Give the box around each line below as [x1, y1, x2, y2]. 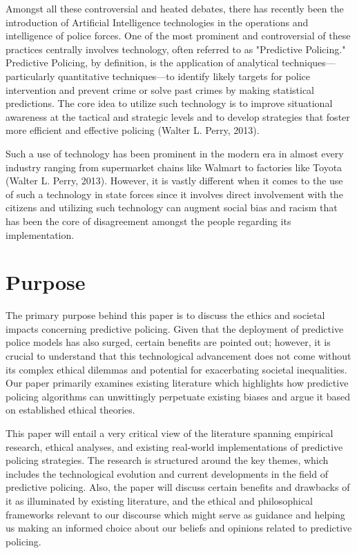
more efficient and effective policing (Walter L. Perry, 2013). [6, 123, 260, 137]
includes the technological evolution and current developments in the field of [6, 466, 328, 481]
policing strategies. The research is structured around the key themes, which [6, 453, 329, 467]
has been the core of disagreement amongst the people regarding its [6, 213, 291, 228]
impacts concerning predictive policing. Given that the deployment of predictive [6, 321, 344, 336]
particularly [6, 68, 55, 83]
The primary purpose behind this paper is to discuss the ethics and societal [6, 308, 325, 322]
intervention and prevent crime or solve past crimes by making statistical [6, 82, 314, 97]
